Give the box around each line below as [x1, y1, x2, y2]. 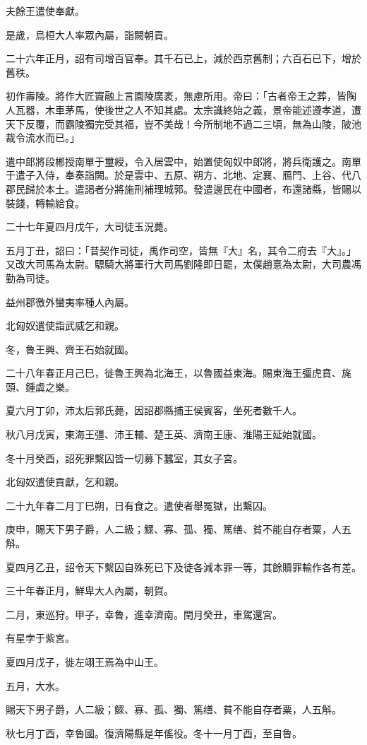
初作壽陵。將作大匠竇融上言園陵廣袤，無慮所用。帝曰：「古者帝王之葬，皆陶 [6, 88, 356, 103]
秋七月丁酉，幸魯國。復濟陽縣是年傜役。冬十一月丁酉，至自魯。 [6, 725, 302, 740]
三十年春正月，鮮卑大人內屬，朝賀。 [6, 583, 174, 598]
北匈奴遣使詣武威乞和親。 [6, 318, 124, 333]
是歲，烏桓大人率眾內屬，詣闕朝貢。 [6, 27, 174, 42]
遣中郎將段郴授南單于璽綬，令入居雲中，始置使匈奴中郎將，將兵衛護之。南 [6, 153, 351, 168]
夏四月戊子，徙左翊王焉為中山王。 [6, 655, 164, 669]
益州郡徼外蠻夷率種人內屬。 [6, 294, 134, 309]
